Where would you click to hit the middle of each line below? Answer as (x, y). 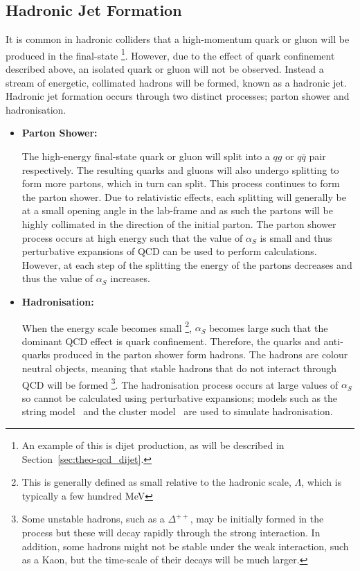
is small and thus (296, 237)
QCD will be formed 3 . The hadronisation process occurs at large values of (180, 383)
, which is (322, 482)
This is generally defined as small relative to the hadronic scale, (156, 482)
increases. (130, 278)
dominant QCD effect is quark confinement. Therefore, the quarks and (171, 341)
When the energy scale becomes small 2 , (107, 326)
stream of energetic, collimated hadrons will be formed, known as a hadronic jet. (176, 82)
